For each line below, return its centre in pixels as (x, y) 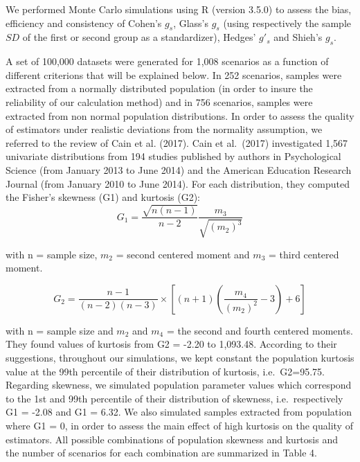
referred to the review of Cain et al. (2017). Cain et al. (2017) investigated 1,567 (177, 142)
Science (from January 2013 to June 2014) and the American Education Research (179, 169)
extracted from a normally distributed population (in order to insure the (159, 88)
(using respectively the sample (287, 23)
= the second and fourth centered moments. (260, 330)
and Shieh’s (298, 37)
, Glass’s (191, 23)
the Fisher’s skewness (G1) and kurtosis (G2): (103, 197)
